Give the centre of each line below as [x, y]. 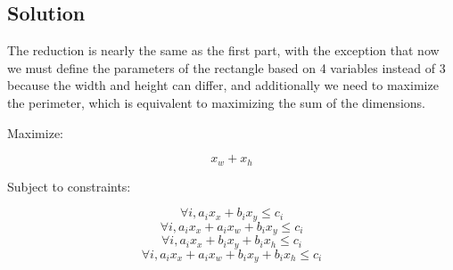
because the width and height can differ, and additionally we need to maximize [223, 85]
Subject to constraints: [69, 186]
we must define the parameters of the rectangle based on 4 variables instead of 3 [226, 67]
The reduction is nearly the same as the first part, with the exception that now [223, 50]
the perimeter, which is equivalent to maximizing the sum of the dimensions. [216, 102]
